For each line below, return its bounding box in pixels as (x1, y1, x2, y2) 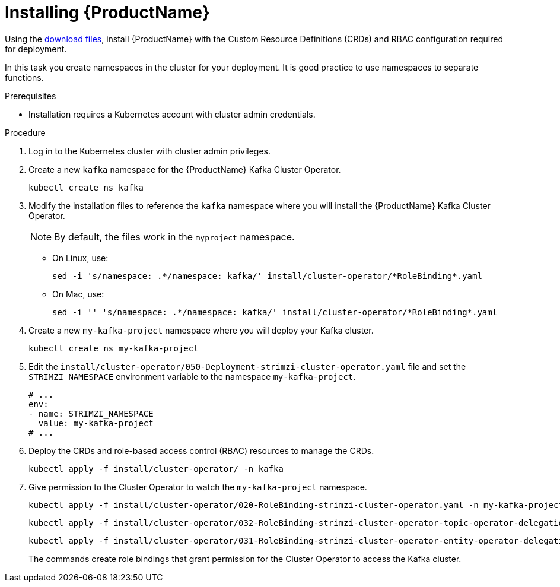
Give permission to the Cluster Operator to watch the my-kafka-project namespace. (28, 481, 367, 492)
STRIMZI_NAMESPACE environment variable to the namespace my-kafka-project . (28, 371, 356, 382)
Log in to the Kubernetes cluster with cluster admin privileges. (28, 145, 271, 156)
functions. (5, 72, 44, 83)
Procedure (5, 127, 46, 138)
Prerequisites (5, 90, 56, 101)
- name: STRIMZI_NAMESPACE (28, 408, 154, 418)
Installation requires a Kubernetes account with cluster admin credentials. (28, 109, 316, 119)
